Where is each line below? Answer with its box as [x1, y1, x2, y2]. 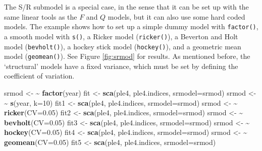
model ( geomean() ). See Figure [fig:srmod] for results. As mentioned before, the [4, 51, 250, 61]
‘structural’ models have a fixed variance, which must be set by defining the [4, 60, 238, 71]
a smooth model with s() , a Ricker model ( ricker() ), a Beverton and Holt [4, 31, 238, 41]
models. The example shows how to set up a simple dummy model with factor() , [4, 21, 258, 32]
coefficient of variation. [4, 70, 75, 81]
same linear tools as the [4, 11, 77, 22]
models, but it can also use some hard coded [108, 11, 245, 22]
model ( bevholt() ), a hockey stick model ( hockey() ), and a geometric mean [4, 41, 241, 51]
